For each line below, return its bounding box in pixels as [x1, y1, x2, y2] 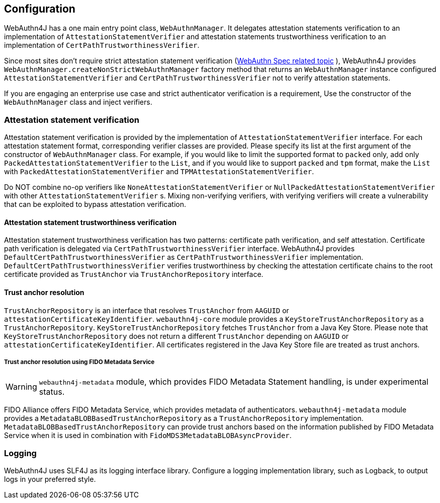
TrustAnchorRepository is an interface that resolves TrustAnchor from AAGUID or [4, 306, 289, 315]
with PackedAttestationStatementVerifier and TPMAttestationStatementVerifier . [4, 167, 314, 176]
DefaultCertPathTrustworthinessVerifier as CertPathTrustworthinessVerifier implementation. [4, 253, 364, 262]
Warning [6, 382, 37, 392]
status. [39, 387, 65, 397]
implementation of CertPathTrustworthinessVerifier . [4, 41, 200, 50]
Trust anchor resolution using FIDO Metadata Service [4, 358, 155, 366]
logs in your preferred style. [4, 475, 96, 484]
